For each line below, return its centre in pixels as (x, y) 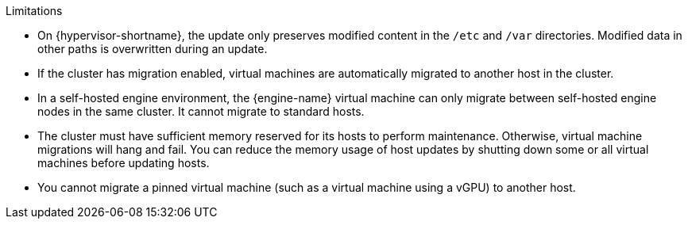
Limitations (34, 11)
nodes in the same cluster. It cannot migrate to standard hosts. (201, 111)
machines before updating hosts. (124, 163)
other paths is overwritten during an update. (153, 49)
